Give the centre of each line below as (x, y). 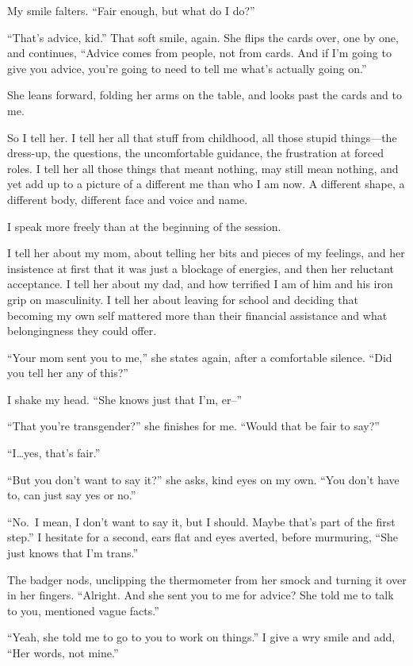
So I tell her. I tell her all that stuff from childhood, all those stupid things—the (202, 137)
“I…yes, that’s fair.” (54, 453)
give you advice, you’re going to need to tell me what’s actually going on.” (187, 68)
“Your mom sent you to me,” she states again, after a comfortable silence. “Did (200, 357)
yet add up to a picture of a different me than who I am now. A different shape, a (206, 184)
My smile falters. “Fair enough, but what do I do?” (131, 10)
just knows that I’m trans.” (73, 553)
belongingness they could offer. (82, 331)
